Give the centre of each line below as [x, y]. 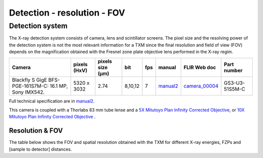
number [233, 70]
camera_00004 [201, 86]
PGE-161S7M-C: [30, 86]
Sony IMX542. [28, 92]
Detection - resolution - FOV [67, 13]
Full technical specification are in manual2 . [52, 101]
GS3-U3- [235, 83]
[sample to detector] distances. [40, 149]
